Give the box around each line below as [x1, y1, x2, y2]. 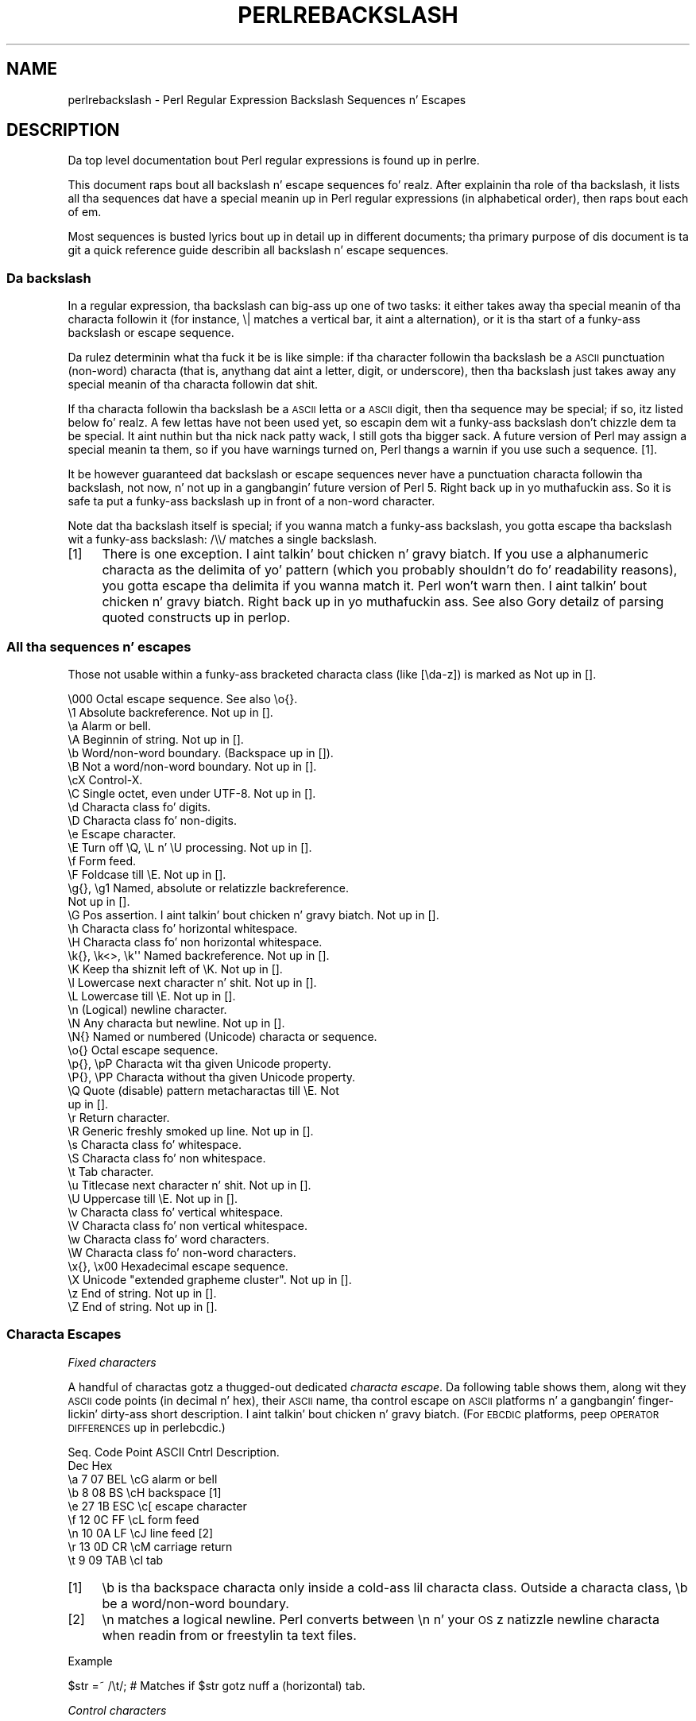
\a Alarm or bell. [68, 718, 151, 733]
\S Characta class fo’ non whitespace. [68, 1151, 266, 1165]
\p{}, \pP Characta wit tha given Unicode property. [68, 1056, 331, 1070]
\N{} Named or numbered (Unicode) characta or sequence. [68, 1029, 377, 1043]
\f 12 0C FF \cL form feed [68, 1512, 199, 1526]
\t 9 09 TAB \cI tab [68, 1553, 164, 1567]
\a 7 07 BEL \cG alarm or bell [68, 1472, 218, 1486]
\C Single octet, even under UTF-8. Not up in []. [68, 786, 316, 800]
